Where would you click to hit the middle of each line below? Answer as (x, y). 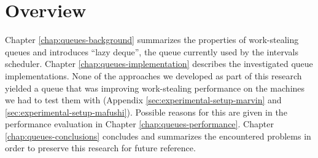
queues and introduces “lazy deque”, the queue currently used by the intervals (152, 51)
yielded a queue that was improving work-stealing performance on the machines (155, 88)
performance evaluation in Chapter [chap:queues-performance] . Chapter (139, 124)
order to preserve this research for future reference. (100, 148)
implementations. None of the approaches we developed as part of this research (153, 75)
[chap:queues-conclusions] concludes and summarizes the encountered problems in (158, 136)
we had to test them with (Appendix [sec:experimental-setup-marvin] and (143, 100)
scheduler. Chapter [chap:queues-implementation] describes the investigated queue (159, 64)
